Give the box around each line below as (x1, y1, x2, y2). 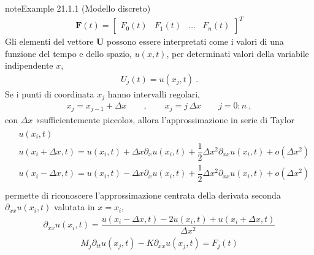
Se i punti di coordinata (5, 87, 94, 100)
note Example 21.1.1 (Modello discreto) (5, 2, 151, 14)
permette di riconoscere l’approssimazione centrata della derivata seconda (5, 188, 281, 201)
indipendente (5, 59, 53, 72)
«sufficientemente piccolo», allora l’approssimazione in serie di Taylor (36, 113, 295, 126)
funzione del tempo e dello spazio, (5, 47, 132, 59)
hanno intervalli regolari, (107, 87, 200, 100)
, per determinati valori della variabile (166, 47, 309, 59)
